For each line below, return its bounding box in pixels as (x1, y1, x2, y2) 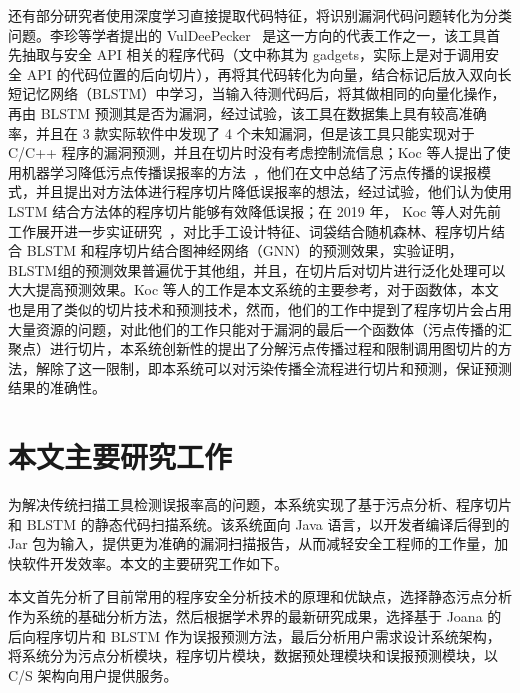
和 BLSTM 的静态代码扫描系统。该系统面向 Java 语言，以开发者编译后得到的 (8, 513, 510, 534)
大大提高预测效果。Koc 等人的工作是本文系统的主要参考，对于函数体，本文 (8, 279, 499, 300)
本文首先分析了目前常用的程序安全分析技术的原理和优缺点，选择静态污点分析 (8, 586, 512, 607)
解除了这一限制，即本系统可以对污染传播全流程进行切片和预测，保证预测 (35, 357, 512, 378)
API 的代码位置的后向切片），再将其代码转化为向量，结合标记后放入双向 (26, 63, 498, 84)
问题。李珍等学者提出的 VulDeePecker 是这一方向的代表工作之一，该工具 (8, 24, 487, 45)
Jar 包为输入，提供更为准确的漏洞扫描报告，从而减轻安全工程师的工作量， (8, 533, 495, 554)
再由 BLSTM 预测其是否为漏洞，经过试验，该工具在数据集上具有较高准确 (8, 102, 487, 123)
